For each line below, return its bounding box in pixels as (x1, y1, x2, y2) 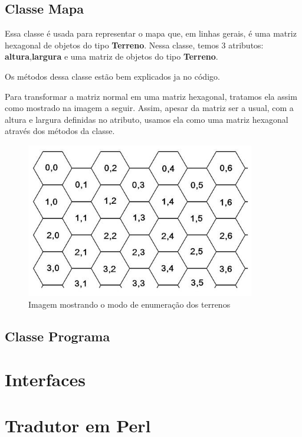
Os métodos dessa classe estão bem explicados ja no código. (5, 70, 220, 82)
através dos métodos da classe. (5, 125, 115, 137)
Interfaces (5, 367, 86, 392)
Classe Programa (5, 327, 110, 345)
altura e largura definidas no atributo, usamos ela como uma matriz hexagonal (5, 113, 288, 125)
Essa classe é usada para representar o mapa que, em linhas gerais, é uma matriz (5, 27, 297, 40)
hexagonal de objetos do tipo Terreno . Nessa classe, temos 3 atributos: (5, 38, 264, 51)
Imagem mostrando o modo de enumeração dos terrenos (28, 298, 231, 310)
